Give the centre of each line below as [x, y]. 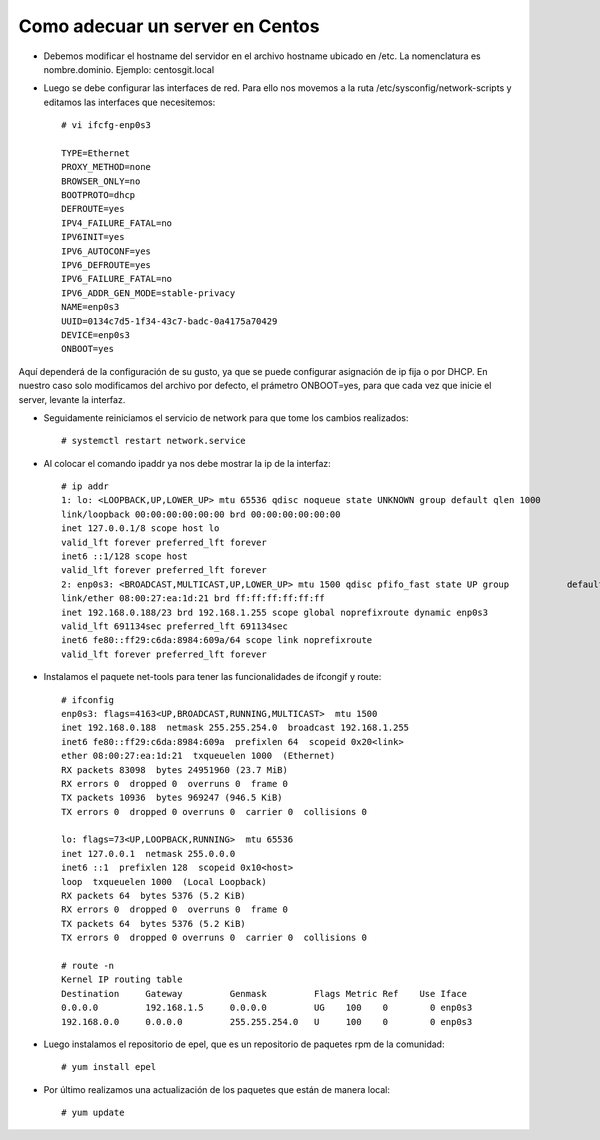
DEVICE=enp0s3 [95, 334]
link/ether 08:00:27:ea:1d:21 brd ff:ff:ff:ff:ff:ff [193, 598]
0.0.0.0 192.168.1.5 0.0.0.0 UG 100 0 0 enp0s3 [267, 1008]
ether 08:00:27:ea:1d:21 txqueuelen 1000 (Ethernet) [198, 756]
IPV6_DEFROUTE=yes [106, 265]
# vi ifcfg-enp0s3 [106, 125]
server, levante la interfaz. [72, 399]
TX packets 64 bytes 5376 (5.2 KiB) [154, 923]
